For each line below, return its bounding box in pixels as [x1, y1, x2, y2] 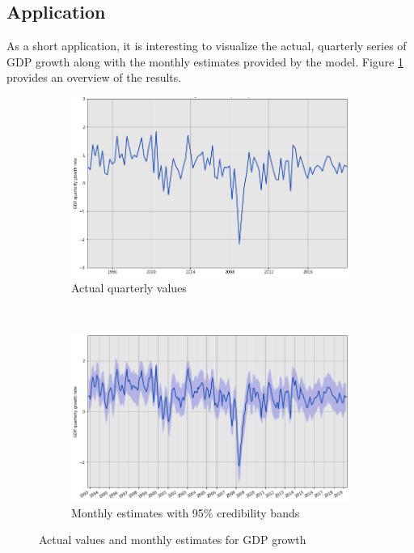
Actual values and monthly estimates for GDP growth [39, 531, 306, 548]
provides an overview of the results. [6, 69, 182, 86]
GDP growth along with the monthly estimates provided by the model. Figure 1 [6, 53, 403, 70]
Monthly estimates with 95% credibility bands [71, 504, 300, 521]
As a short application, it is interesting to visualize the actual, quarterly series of [6, 37, 407, 54]
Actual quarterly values [71, 279, 187, 296]
